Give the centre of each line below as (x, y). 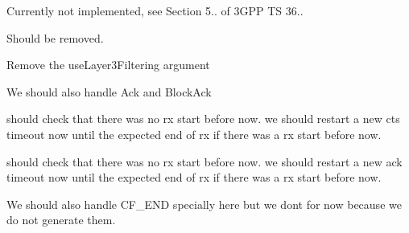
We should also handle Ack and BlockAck (109, 91)
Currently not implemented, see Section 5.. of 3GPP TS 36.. (155, 10)
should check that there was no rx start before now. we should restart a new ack (204, 161)
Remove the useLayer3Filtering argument (108, 65)
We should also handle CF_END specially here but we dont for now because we (204, 204)
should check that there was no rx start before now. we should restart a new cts (203, 119)
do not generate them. (61, 220)
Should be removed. (55, 37)
